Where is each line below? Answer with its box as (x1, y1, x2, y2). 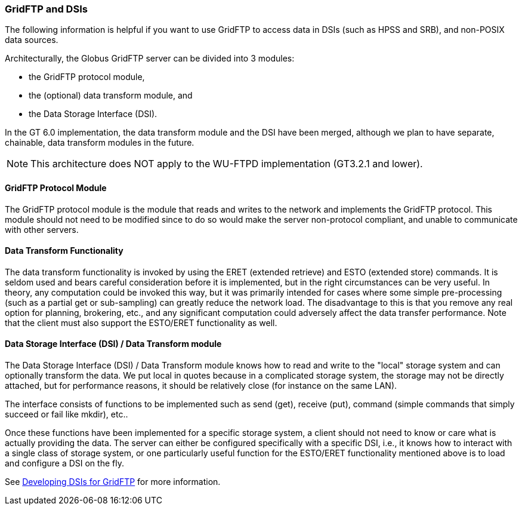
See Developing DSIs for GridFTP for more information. (5, 477, 221, 487)
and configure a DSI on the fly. (5, 458, 124, 469)
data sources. (5, 35, 58, 45)
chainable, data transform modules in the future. (5, 137, 194, 148)
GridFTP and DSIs (5, 3, 88, 15)
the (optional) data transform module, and (29, 90, 193, 101)
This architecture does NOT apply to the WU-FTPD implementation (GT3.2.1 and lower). (30, 158, 423, 170)
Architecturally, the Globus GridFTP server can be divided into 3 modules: (5, 53, 295, 64)
